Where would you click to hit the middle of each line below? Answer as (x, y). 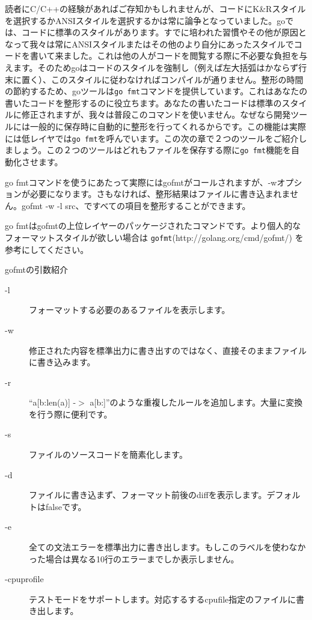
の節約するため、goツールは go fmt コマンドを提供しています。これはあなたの (156, 91)
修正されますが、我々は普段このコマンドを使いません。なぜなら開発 (156, 114)
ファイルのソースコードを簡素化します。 (108, 454)
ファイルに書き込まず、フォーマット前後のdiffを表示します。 (148, 495)
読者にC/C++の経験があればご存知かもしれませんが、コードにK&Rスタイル (155, 8)
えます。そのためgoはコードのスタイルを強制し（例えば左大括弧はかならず (152, 67)
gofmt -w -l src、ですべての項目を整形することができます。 (136, 205)
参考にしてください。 (47, 249)
